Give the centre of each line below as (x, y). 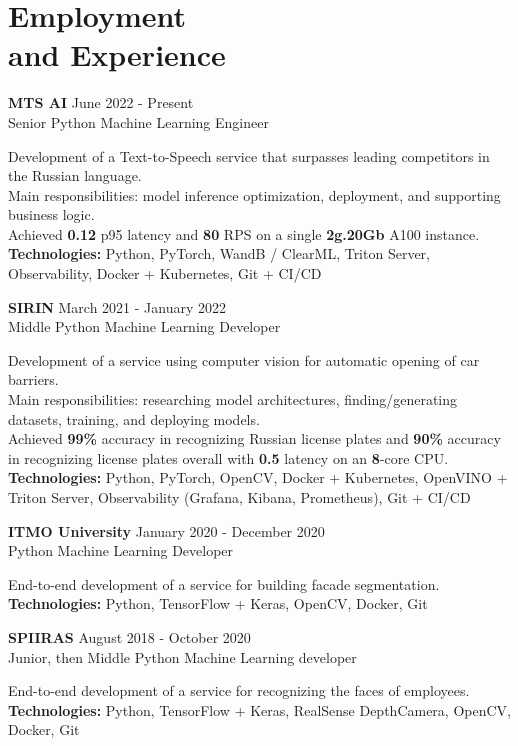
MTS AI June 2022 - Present (101, 102)
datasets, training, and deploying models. (134, 418)
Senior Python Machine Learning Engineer (138, 121)
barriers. (33, 379)
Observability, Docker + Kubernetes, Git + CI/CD (165, 273)
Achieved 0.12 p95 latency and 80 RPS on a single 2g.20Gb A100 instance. (244, 233)
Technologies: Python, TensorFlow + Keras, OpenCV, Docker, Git (218, 603)
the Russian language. (75, 175)
